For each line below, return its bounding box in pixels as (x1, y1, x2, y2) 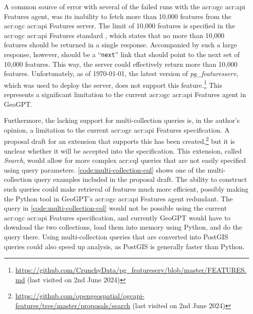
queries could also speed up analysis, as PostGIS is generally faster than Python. (4, 241, 245, 251)
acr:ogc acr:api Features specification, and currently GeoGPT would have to (4, 212, 231, 222)
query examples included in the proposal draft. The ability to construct (34, 174, 247, 184)
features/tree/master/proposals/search (15, 300, 130, 310)
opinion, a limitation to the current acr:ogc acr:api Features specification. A (4, 124, 230, 135)
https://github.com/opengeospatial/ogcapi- (15, 291, 145, 301)
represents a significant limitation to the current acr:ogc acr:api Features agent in (4, 89, 246, 99)
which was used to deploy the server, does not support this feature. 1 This (4, 78, 222, 90)
